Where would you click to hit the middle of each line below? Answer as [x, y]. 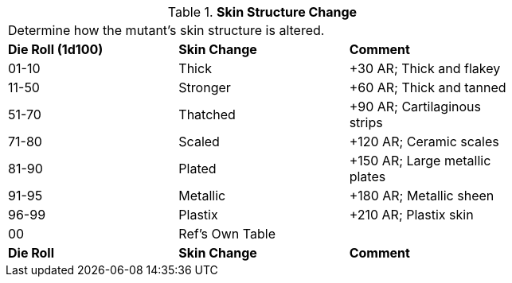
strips [366, 122]
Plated [197, 169]
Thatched [207, 114]
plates [367, 176]
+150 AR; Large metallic [420, 161]
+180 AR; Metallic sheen [422, 196]
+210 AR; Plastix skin [411, 215]
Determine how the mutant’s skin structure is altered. [166, 30]
